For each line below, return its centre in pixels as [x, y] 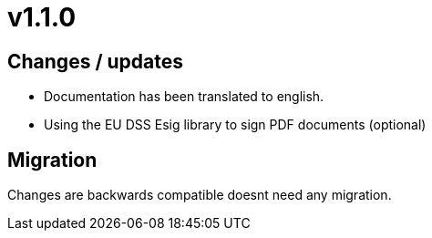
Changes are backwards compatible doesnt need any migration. [200, 195]
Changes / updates [96, 61]
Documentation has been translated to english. [184, 97]
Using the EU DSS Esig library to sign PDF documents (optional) [235, 125]
